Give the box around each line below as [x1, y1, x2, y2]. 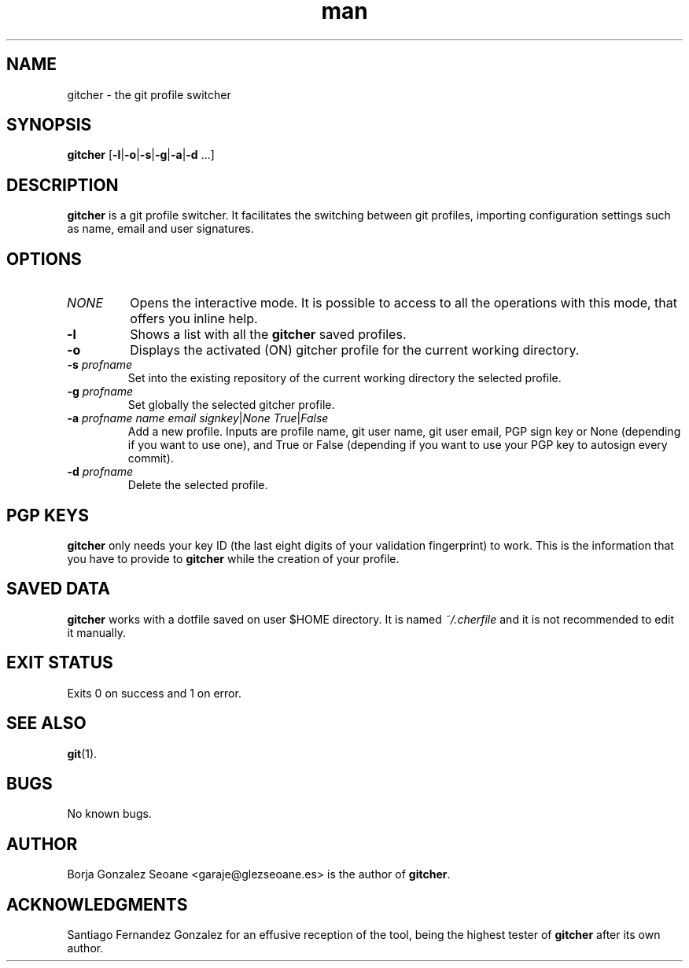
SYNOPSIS [6, 115, 92, 135]
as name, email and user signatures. [67, 222, 254, 236]
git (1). [67, 746, 98, 760]
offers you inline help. [130, 311, 258, 327]
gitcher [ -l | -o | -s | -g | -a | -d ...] [67, 148, 215, 162]
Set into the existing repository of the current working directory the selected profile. [127, 371, 562, 385]
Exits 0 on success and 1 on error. [67, 686, 241, 700]
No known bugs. [67, 807, 152, 821]
